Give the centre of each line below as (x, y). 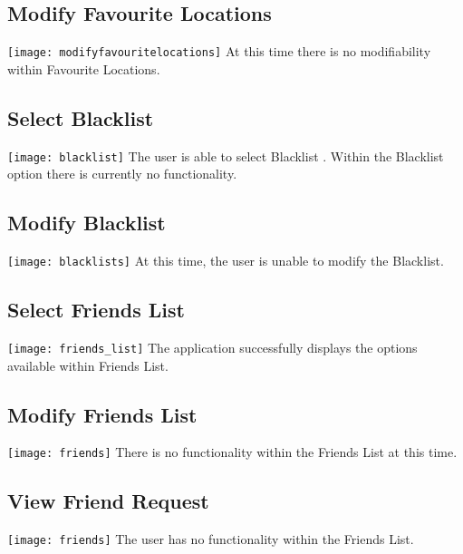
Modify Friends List (102, 414)
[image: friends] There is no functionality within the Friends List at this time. (232, 452)
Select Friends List (96, 310)
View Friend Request (108, 501)
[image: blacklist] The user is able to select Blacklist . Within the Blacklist (226, 156)
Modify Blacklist (87, 223)
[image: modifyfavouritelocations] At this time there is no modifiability (219, 51)
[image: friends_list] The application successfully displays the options (212, 347)
